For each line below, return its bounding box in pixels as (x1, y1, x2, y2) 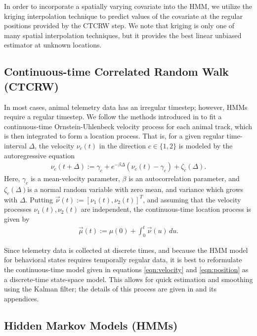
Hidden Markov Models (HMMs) (4, 317, 178, 333)
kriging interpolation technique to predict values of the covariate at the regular (4, 10, 243, 21)
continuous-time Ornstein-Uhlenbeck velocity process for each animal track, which (4, 121, 253, 131)
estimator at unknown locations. (4, 40, 102, 50)
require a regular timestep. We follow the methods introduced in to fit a (4, 111, 222, 122)
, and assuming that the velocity (143, 194, 241, 204)
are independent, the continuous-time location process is (81, 204, 251, 214)
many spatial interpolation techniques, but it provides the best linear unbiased (4, 30, 242, 40)
